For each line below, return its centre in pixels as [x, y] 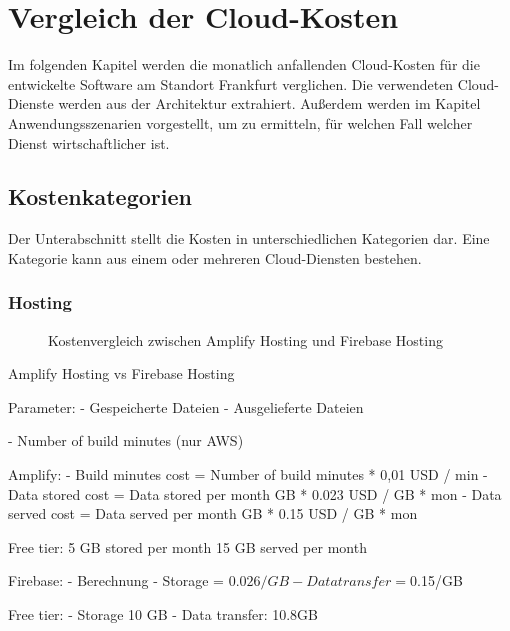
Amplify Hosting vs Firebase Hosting [121, 373]
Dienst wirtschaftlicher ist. [89, 142]
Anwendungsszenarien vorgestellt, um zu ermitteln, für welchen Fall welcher [240, 122]
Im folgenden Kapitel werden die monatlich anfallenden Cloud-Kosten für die [244, 64]
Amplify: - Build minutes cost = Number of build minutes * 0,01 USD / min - [248, 474]
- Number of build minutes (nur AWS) [126, 440]
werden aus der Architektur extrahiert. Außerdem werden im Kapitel [269, 103]
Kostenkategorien [100, 196]
